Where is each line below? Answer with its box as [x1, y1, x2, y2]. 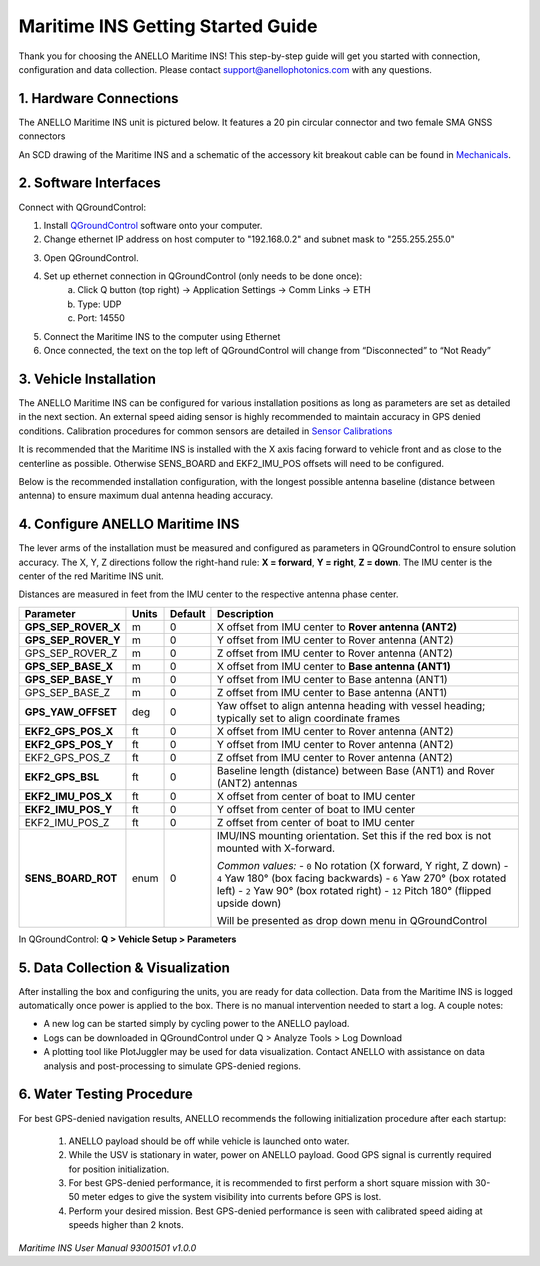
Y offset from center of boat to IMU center [216, 802, 416, 816]
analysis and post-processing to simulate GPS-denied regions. [43, 1060, 302, 1072]
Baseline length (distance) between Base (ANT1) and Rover [216, 763, 495, 777]
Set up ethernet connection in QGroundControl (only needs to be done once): [43, 270, 363, 282]
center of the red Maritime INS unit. [18, 570, 164, 582]
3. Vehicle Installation [18, 370, 157, 387]
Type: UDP [77, 298, 122, 310]
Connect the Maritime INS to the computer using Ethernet [43, 330, 281, 342]
